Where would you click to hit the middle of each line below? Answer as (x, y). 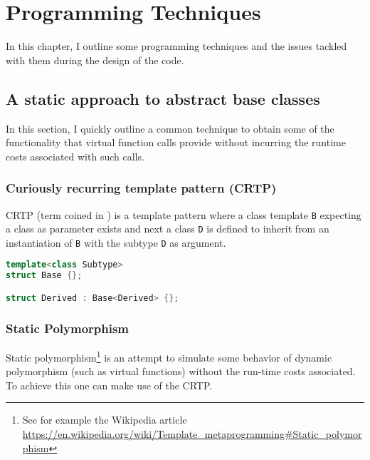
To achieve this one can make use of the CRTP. (109, 385)
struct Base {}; (44, 276)
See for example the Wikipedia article (105, 420)
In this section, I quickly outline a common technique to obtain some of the (170, 128)
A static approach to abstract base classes (163, 98)
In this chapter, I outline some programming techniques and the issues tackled (176, 46)
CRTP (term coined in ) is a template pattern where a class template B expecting (184, 214)
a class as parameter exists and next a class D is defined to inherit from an (168, 229)
